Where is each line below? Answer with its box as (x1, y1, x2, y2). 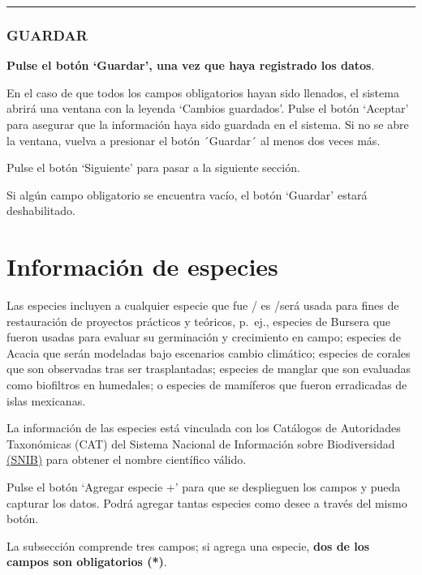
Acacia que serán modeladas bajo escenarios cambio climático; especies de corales (6, 344, 411, 361)
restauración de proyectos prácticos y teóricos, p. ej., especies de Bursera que (6, 312, 391, 329)
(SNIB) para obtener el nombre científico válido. (6, 451, 247, 468)
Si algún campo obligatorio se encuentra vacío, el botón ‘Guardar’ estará (6, 186, 368, 203)
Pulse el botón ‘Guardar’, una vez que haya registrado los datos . (6, 57, 375, 74)
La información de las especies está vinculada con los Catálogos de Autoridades (6, 419, 401, 436)
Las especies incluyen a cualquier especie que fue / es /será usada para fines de (6, 297, 399, 314)
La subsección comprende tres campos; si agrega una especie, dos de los (6, 537, 370, 554)
